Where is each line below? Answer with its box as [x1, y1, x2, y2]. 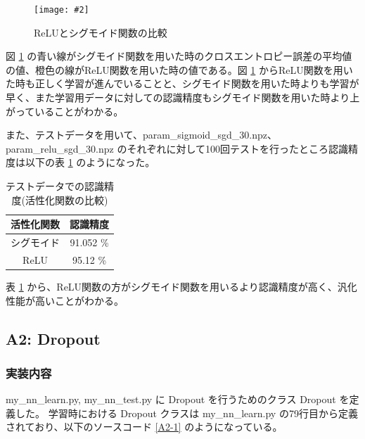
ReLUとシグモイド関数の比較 [34, 25, 167, 39]
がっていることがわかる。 [6, 103, 124, 118]
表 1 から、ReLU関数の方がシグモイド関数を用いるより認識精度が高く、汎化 [6, 279, 357, 293]
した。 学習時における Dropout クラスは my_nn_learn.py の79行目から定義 [15, 405, 358, 420]
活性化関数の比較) [25, 192, 108, 207]
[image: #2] [34, 5, 89, 15]
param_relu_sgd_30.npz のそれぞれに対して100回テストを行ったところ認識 [6, 141, 349, 155]
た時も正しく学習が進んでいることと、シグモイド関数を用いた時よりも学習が [6, 76, 359, 91]
